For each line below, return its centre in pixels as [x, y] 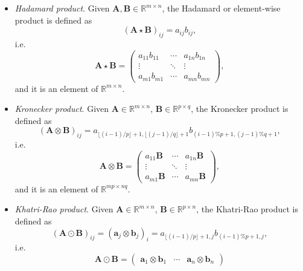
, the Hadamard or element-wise [221, 8]
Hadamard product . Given [62, 8]
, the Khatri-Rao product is [247, 209]
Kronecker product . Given [62, 109]
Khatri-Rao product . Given [64, 209]
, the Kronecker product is [240, 109]
